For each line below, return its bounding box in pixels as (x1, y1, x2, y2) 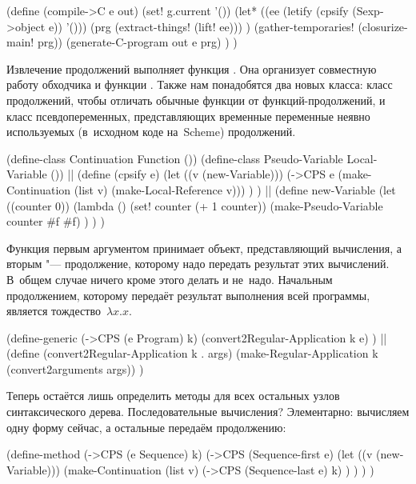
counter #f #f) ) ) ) (6, 213, 105, 230)
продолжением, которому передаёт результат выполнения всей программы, (6, 286, 370, 303)
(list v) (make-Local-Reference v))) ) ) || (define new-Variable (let (74, 181, 396, 198)
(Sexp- (352, 2, 384, 18)
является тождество (6, 302, 101, 319)
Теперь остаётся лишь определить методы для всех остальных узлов (6, 387, 340, 404)
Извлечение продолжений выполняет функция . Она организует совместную (6, 60, 377, 77)
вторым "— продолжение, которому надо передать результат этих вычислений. (6, 255, 390, 272)
